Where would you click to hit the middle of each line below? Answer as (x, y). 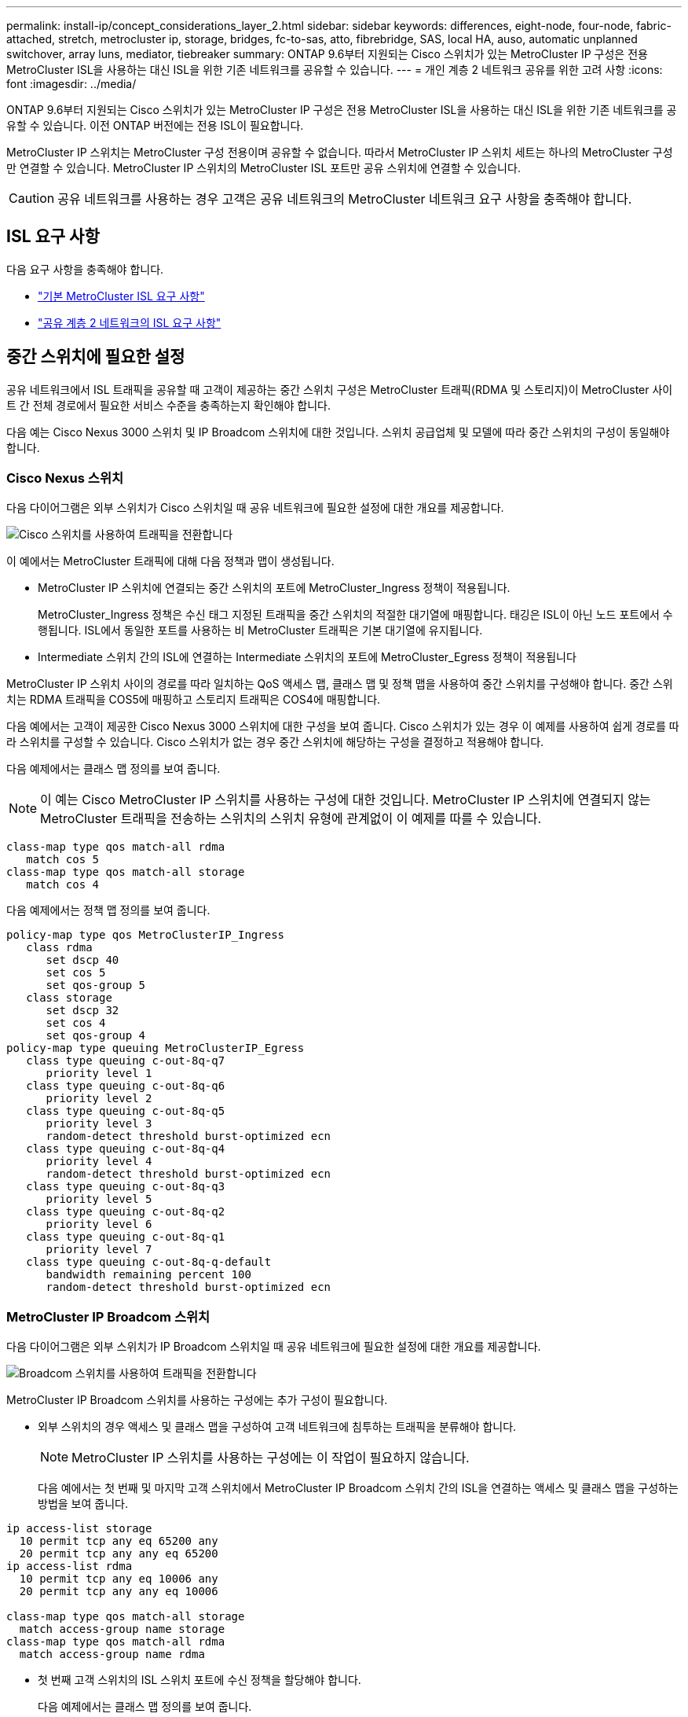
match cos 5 (63, 860)
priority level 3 (99, 1124)
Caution (32, 198)
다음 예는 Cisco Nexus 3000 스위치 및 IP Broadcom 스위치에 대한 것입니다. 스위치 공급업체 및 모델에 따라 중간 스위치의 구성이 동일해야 (338, 432)
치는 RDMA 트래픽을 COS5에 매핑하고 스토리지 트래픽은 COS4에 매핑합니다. (194, 700)
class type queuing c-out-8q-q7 (126, 1061)
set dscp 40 (82, 960)
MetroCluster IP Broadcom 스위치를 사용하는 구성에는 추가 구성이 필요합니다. (197, 1400)
